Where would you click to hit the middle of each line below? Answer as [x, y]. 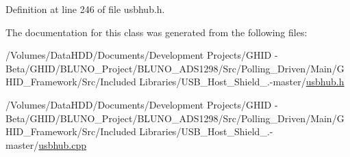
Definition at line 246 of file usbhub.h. [85, 9]
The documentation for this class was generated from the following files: [157, 32]
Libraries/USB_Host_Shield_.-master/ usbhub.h [242, 82]
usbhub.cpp [63, 144]
